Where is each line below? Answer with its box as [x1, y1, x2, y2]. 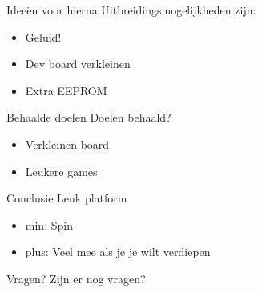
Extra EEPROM [25, 82, 107, 98]
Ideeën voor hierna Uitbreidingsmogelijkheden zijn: [6, 2, 256, 18]
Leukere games [25, 162, 98, 179]
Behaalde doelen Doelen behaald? [6, 109, 171, 126]
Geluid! [25, 28, 62, 45]
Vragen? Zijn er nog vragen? [6, 270, 146, 286]
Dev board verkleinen [25, 55, 131, 72]
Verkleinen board [25, 135, 110, 152]
